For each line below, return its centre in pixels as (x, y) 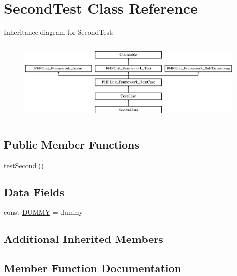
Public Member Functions (72, 144)
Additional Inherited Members (84, 239)
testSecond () (24, 165)
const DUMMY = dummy (44, 212)
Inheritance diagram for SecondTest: (59, 32)
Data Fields (34, 191)
